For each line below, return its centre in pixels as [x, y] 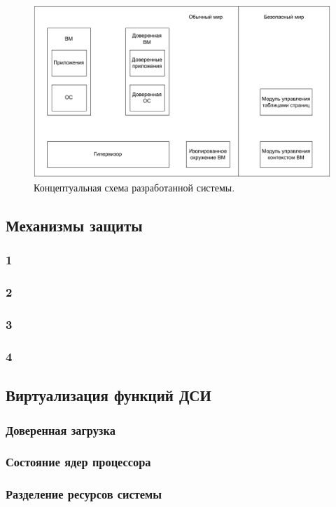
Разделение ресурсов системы [84, 494]
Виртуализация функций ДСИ [108, 395]
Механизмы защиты [74, 225]
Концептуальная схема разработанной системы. [134, 188]
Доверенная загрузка [61, 430]
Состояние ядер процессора [78, 462]
